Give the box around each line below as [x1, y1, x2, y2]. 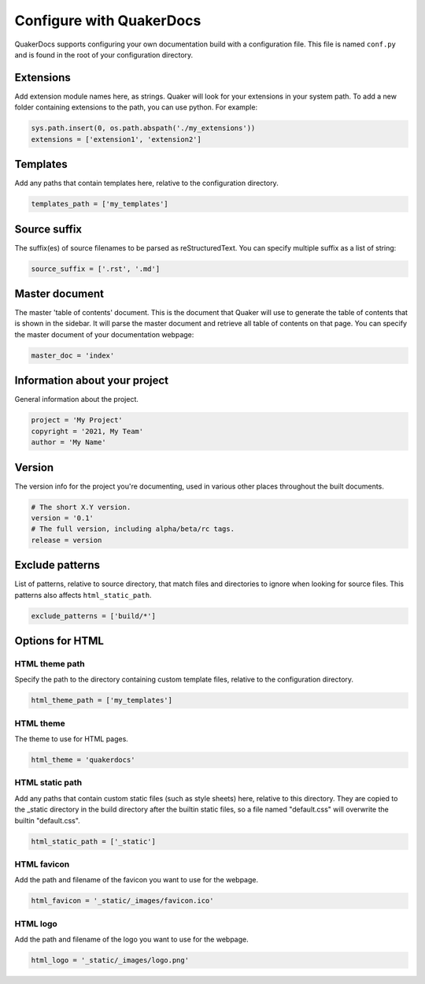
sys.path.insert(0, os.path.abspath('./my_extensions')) [31, 124, 256, 133]
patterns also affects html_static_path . [14, 590, 152, 600]
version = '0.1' [31, 513, 94, 522]
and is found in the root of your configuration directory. [14, 50, 194, 59]
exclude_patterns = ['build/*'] [31, 611, 157, 620]
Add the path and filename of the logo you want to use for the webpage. [14, 934, 249, 945]
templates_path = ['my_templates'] [31, 199, 168, 209]
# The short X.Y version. [31, 503, 131, 511]
